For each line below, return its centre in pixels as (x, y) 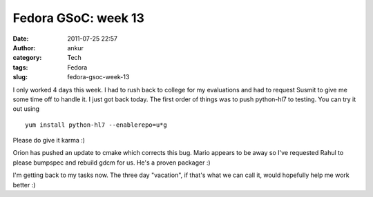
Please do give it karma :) (49, 141)
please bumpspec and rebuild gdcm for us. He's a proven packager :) (112, 163)
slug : (20, 77)
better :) (24, 185)
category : (27, 58)
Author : (24, 48)
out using (26, 109)
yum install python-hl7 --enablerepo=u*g (96, 125)
